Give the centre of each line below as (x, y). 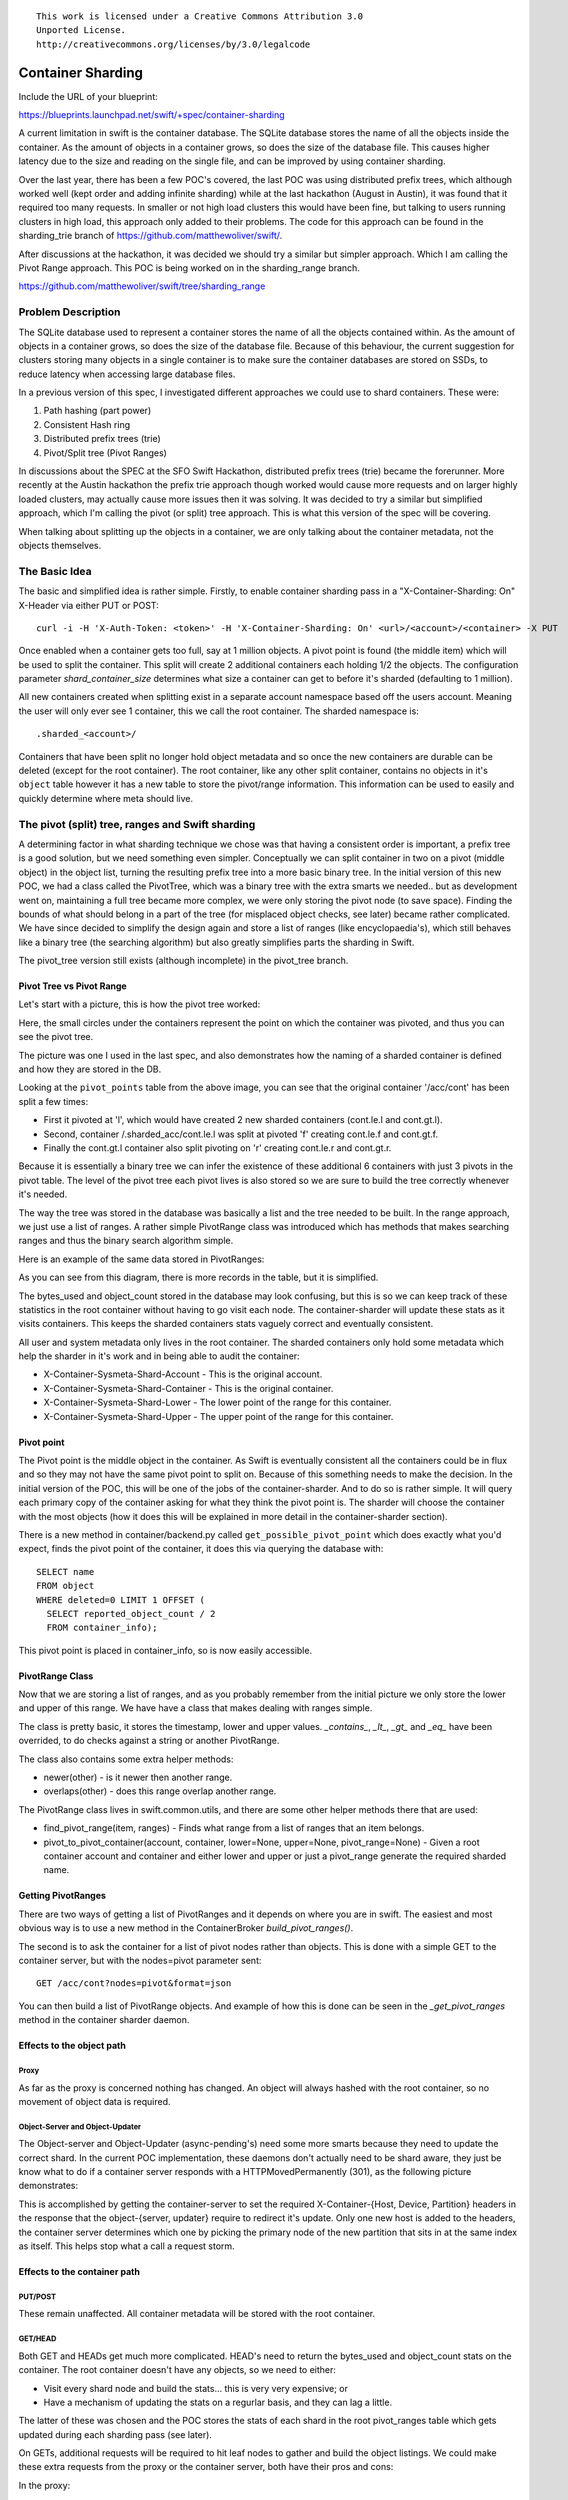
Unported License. (81, 30)
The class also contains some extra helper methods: (126, 1759)
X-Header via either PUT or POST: (88, 605)
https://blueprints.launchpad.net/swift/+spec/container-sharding (151, 115)
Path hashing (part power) (97, 411)
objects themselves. (60, 545)
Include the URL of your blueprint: (88, 96)
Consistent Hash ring (86, 424)
